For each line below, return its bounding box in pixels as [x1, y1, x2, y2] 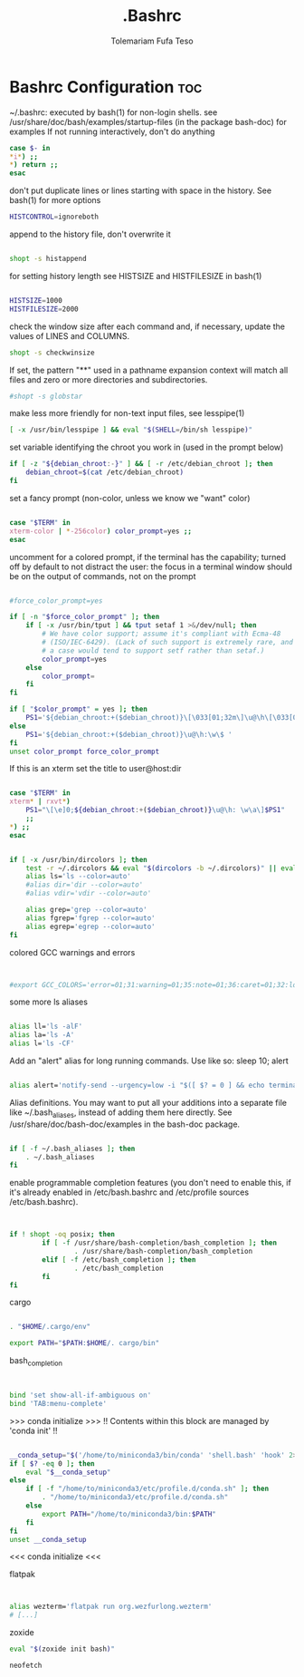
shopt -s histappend [9, 255, 88, 264]
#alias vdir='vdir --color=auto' [25, 889, 152, 898]
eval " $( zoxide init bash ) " [9, 1644, 116, 1654]
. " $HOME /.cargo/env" [9, 1323, 91, 1332]
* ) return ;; [9, 160, 59, 170]
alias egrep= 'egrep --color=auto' [25, 922, 156, 931]
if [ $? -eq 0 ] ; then [9, 1459, 95, 1469]
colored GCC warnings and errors [9, 946, 136, 957]
